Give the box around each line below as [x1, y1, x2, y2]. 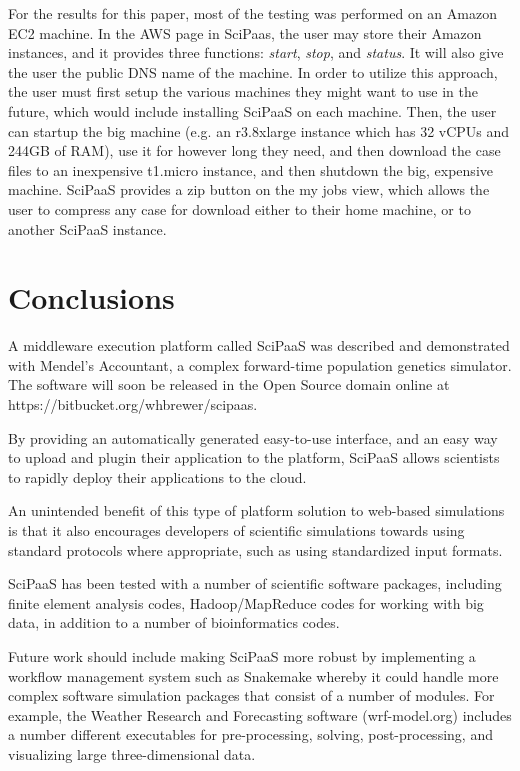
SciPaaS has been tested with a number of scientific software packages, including [8, 573, 502, 594]
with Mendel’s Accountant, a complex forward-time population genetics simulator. [8, 354, 512, 375]
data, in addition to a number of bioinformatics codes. [8, 612, 340, 633]
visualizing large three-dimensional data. [8, 743, 256, 764]
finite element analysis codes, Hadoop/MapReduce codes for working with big [8, 592, 484, 613]
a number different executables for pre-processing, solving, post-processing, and [8, 724, 493, 745]
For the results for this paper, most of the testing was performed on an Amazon [8, 3, 497, 23]
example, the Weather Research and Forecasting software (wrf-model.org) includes [8, 704, 512, 725]
